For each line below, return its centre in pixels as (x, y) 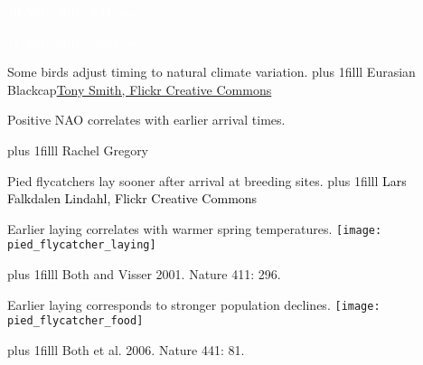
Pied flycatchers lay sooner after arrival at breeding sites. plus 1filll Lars (207, 180)
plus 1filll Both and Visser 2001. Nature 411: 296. (144, 274)
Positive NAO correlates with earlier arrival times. (146, 120)
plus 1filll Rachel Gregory (78, 150)
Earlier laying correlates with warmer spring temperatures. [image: (195, 228)
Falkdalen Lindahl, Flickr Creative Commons (132, 198)
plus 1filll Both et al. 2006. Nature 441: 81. (126, 349)
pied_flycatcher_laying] (82, 245)
